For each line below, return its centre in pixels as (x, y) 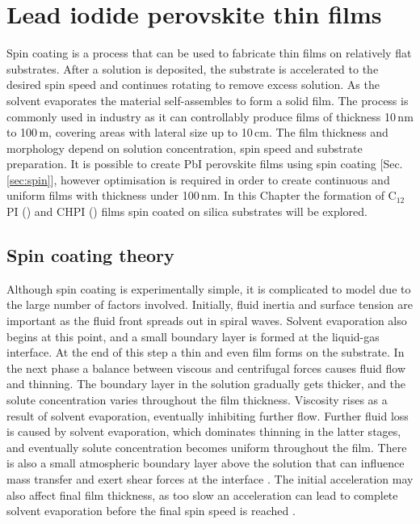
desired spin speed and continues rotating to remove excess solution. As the (193, 85)
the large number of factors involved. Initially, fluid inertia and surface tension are (210, 304)
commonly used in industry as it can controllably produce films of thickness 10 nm (210, 116)
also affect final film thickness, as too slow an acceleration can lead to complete (202, 494)
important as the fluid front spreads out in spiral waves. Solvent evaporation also (207, 321)
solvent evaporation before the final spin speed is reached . (151, 511)
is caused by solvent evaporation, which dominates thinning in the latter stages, (204, 431)
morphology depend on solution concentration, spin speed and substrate (185, 148)
